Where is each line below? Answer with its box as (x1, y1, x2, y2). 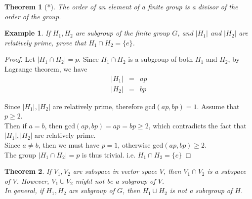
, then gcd (44, 120, 75, 130)
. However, (16, 175, 49, 186)
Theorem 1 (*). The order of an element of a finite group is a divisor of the (4, 1, 238, 11)
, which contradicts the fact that (148, 120, 247, 130)
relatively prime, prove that (4, 37, 86, 47)
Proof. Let (4, 54, 35, 64)
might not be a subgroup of (75, 175, 156, 186)
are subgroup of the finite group (75, 28, 170, 38)
